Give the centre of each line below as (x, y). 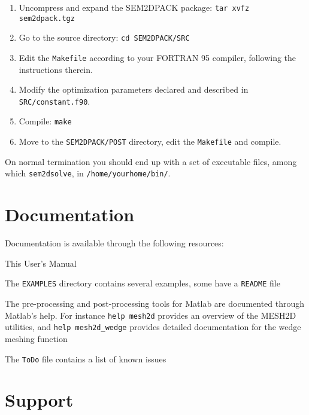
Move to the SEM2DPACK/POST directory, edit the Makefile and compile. (150, 141)
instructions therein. (56, 69)
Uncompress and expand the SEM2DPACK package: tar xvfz (134, 7)
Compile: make (45, 121)
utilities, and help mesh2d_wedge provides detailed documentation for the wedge (153, 327)
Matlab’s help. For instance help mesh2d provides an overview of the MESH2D (151, 315)
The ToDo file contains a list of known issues (86, 358)
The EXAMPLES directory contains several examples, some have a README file (143, 283)
